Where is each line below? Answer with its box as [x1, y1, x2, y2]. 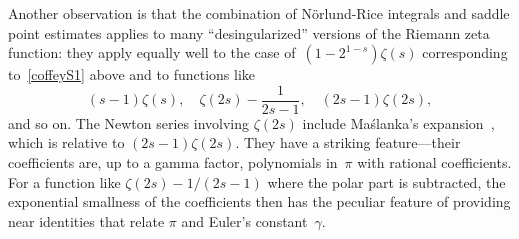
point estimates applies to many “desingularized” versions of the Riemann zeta [8, 22, 490, 43]
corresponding [422, 42, 508, 63]
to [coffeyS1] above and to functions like [8, 64, 256, 85]
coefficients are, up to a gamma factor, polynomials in [8, 152, 338, 173]
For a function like [8, 171, 121, 192]
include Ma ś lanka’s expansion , [302, 112, 495, 133]
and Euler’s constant [181, 210, 308, 231]
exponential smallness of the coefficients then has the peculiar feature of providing [8, 191, 511, 212]
